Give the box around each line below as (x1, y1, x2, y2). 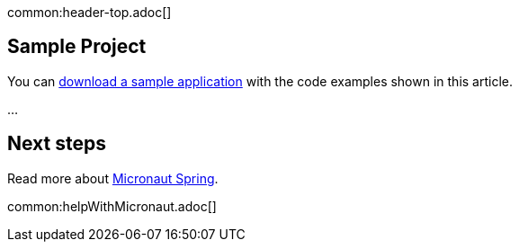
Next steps (7, 132, 106, 156)
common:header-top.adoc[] (7, 4, 172, 20)
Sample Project (7, 35, 147, 58)
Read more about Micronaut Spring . (7, 170, 219, 186)
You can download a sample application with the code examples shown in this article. (7, 73, 514, 89)
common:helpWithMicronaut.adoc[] (7, 198, 217, 214)
